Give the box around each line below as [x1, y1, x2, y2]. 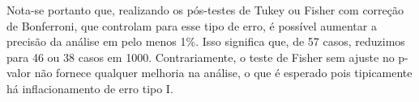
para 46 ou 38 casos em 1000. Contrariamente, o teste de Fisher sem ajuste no [6, 48, 395, 65]
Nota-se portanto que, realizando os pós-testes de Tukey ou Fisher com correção [6, 2, 404, 18]
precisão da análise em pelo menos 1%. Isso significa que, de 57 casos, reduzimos [6, 33, 405, 50]
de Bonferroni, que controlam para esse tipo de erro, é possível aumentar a [6, 17, 377, 34]
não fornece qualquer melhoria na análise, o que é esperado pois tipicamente [34, 64, 413, 81]
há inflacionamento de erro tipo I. [6, 80, 173, 96]
